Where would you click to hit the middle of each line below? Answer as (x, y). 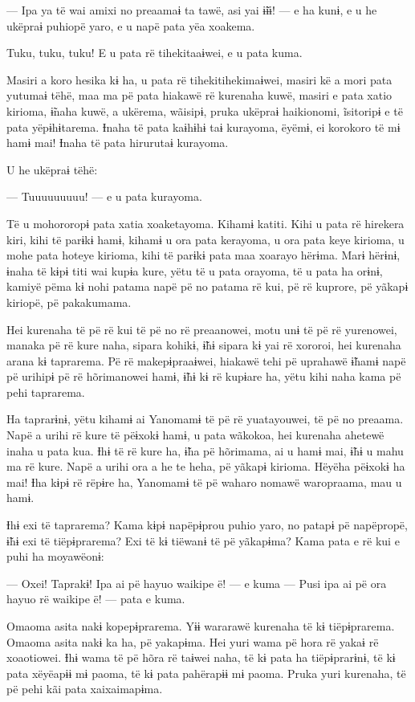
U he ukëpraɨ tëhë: (52, 169)
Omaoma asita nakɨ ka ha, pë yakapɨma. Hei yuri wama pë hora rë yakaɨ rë (193, 641)
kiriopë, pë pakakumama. (69, 302)
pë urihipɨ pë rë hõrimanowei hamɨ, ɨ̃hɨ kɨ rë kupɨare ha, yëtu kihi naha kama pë (204, 376)
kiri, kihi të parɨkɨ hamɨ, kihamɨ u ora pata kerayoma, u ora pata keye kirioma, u (205, 239)
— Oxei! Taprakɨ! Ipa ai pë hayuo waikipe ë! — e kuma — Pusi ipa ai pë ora (197, 583)
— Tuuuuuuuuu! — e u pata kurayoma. (104, 196)
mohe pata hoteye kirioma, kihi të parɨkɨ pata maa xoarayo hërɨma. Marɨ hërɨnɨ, (203, 255)
